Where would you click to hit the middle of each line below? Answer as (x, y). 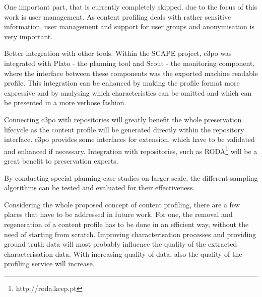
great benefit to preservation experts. (61, 160)
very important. (28, 36)
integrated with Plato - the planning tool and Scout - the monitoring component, (129, 63)
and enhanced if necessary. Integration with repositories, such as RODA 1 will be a (131, 150)
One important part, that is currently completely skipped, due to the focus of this (131, 7)
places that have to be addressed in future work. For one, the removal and (118, 214)
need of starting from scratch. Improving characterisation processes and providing (130, 234)
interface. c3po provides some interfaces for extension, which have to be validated (129, 139)
